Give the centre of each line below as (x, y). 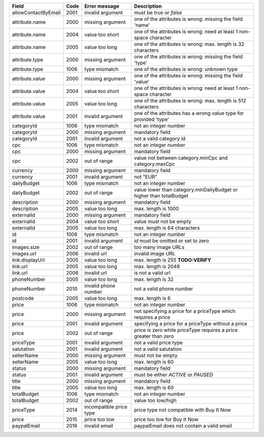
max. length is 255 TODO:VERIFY (172, 260)
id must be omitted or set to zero (171, 241)
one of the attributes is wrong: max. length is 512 (190, 101)
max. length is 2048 (157, 266)
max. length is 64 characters (167, 228)
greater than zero (154, 336)
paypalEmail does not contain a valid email (183, 426)
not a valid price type (158, 343)
